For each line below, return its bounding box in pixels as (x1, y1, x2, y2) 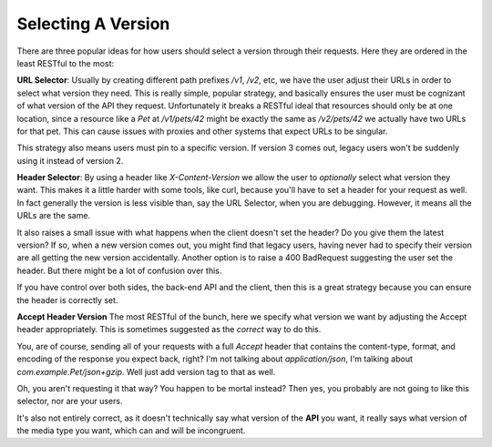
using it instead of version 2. (16, 155, 124, 166)
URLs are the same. (16, 210, 91, 221)
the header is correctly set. (16, 294, 118, 305)
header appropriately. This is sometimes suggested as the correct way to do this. (16, 324, 322, 335)
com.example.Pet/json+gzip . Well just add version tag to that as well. (16, 366, 276, 377)
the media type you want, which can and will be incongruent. (16, 425, 246, 436)
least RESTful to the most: (16, 57, 115, 68)
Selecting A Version (16, 14, 170, 34)
